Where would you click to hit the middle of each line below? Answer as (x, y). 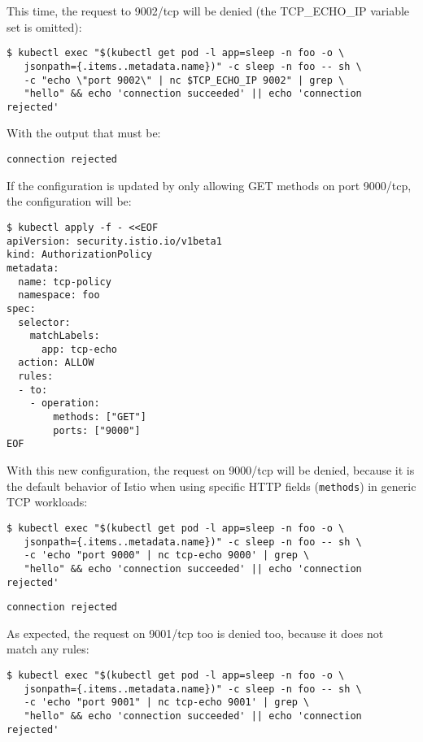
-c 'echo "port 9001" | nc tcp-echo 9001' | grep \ (167, 703)
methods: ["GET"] (100, 417)
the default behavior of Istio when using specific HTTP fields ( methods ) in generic (211, 486)
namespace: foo (59, 295)
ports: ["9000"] (97, 430)
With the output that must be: (84, 133)
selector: (44, 322)
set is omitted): (44, 26)
